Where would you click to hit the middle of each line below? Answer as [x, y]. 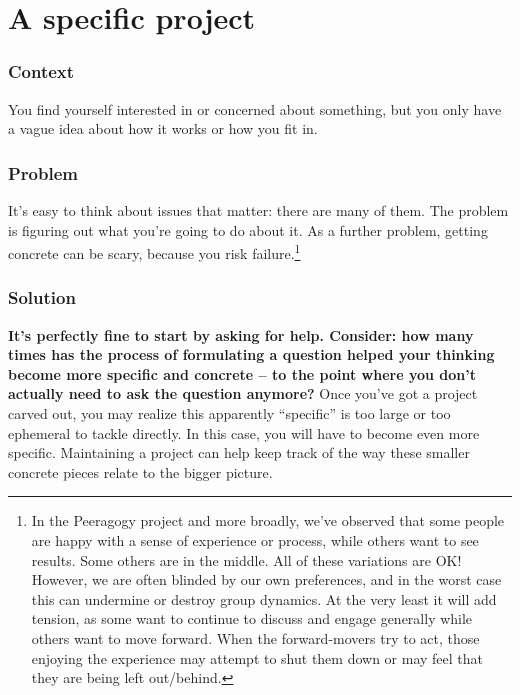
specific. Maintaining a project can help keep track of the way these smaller [239, 452]
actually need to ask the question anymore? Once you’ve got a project [243, 393]
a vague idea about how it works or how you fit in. [163, 128]
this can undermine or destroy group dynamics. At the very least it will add [264, 598]
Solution [42, 297]
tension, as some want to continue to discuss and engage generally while [252, 618]
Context [41, 71]
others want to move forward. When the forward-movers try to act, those [255, 637]
